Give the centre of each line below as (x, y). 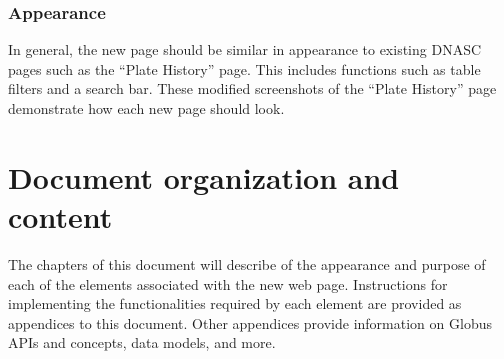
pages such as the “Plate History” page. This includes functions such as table (244, 68)
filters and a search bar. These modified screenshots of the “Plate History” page (252, 88)
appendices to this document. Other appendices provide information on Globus (250, 322)
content (60, 215)
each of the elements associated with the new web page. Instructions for (228, 283)
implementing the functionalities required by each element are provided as (235, 303)
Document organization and (204, 176)
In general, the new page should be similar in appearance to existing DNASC (245, 49)
